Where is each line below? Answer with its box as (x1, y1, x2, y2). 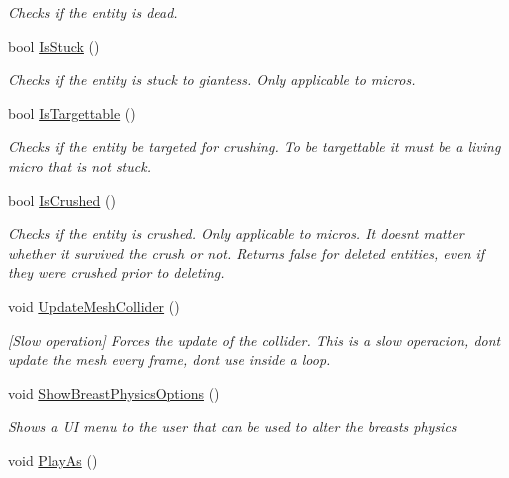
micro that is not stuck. (8, 155, 151, 176)
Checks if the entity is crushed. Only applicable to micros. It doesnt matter (8, 223, 464, 244)
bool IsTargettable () (8, 102, 136, 123)
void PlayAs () (8, 449, 98, 470)
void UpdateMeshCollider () (8, 295, 180, 316)
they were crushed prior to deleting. (8, 262, 225, 283)
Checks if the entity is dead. (8, 2, 178, 22)
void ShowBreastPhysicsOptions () (8, 382, 220, 403)
